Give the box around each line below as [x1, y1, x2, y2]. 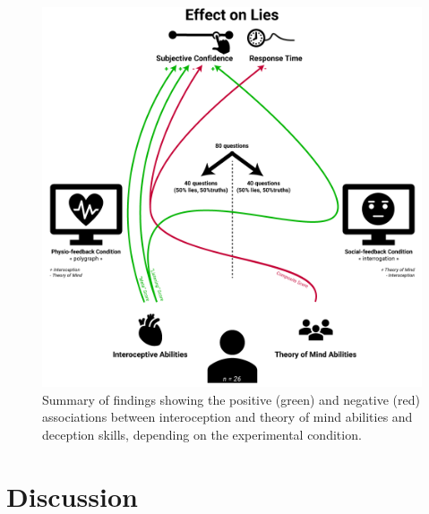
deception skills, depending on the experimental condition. [42, 424, 362, 443]
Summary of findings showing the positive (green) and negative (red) [42, 390, 420, 408]
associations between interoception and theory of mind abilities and [42, 407, 413, 426]
